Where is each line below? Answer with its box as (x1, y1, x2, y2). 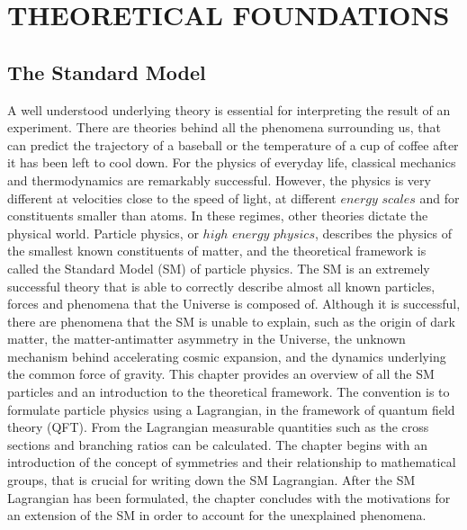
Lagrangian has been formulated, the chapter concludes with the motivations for (7, 488, 451, 507)
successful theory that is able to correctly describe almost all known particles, (7, 276, 436, 295)
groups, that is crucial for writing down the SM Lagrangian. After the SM (7, 471, 416, 490)
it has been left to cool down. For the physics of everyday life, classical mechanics (7, 153, 456, 172)
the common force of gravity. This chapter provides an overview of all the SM (7, 364, 435, 383)
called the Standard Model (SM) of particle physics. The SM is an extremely (7, 258, 430, 277)
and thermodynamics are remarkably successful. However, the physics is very (7, 170, 431, 189)
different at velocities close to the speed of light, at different (7, 188, 337, 207)
